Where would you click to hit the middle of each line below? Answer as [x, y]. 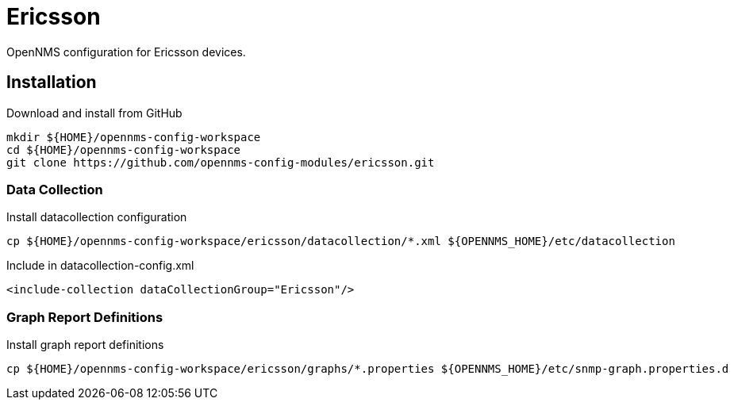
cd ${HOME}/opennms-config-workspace [124, 149]
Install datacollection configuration [97, 217]
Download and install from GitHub [94, 113]
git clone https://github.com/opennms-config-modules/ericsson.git [221, 162]
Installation [52, 82]
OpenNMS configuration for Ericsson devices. [126, 52]
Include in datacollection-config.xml [100, 266]
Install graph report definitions [85, 345]
